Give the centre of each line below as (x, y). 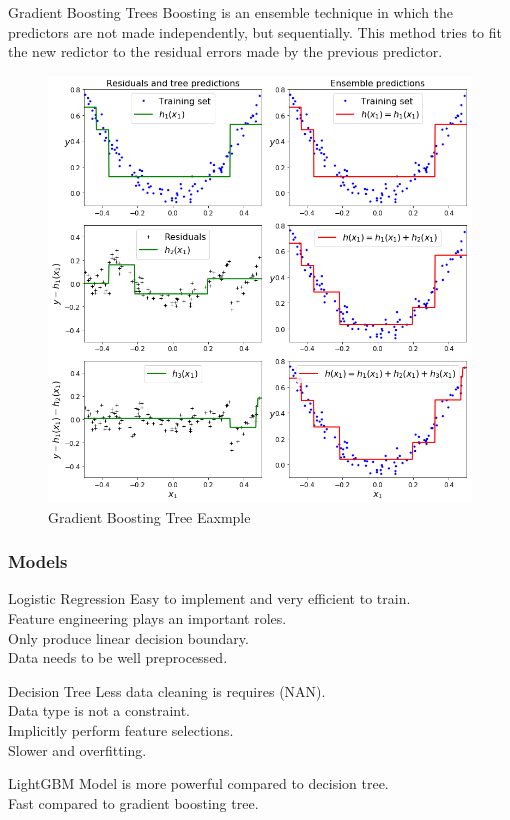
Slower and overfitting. (77, 749)
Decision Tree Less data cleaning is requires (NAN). (167, 690)
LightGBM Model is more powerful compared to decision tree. (198, 783)
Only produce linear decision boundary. (128, 637)
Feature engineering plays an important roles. (147, 618)
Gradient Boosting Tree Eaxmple (149, 516)
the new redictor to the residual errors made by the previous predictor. (225, 51)
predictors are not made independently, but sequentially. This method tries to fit (255, 31)
